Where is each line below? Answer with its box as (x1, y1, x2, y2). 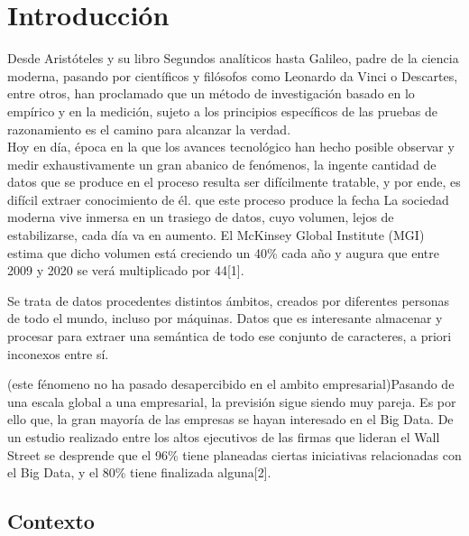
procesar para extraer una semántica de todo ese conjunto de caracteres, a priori (7, 327, 452, 346)
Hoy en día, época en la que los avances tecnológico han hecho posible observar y (7, 137, 455, 156)
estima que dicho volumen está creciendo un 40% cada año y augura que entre (7, 243, 439, 262)
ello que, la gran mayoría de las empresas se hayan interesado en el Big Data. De (7, 410, 454, 429)
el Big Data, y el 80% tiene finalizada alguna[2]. (7, 463, 271, 482)
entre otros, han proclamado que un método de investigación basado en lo (7, 84, 415, 103)
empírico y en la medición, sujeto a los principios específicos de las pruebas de (7, 101, 438, 120)
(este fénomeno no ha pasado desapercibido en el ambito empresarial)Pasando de (7, 374, 455, 393)
